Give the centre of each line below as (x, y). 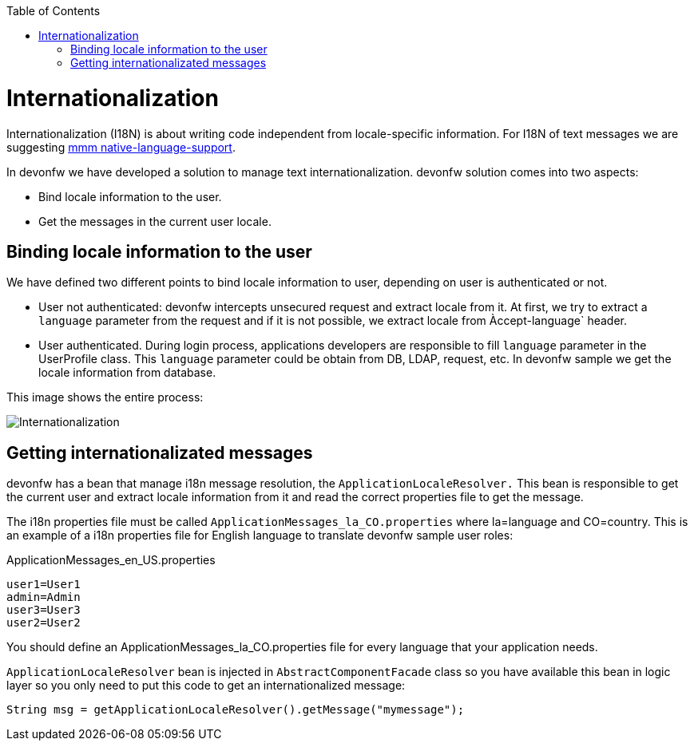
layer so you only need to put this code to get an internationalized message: (206, 686)
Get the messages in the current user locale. (155, 221)
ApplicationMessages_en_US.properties (111, 560)
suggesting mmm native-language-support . (121, 147)
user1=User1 (44, 585)
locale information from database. (127, 373)
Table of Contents (54, 11)
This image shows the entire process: (105, 397)
